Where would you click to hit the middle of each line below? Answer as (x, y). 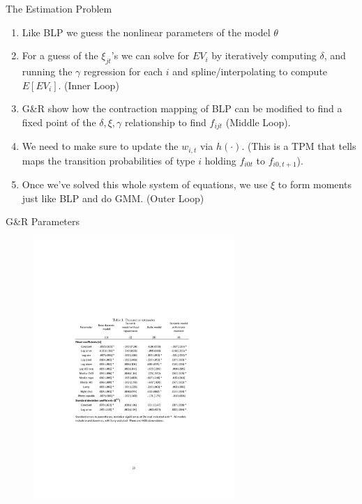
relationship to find (166, 122)
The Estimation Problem (59, 8)
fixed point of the (59, 122)
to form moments (315, 184)
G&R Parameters (43, 221)
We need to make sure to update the (100, 146)
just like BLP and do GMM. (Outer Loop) (113, 198)
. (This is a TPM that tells (299, 146)
